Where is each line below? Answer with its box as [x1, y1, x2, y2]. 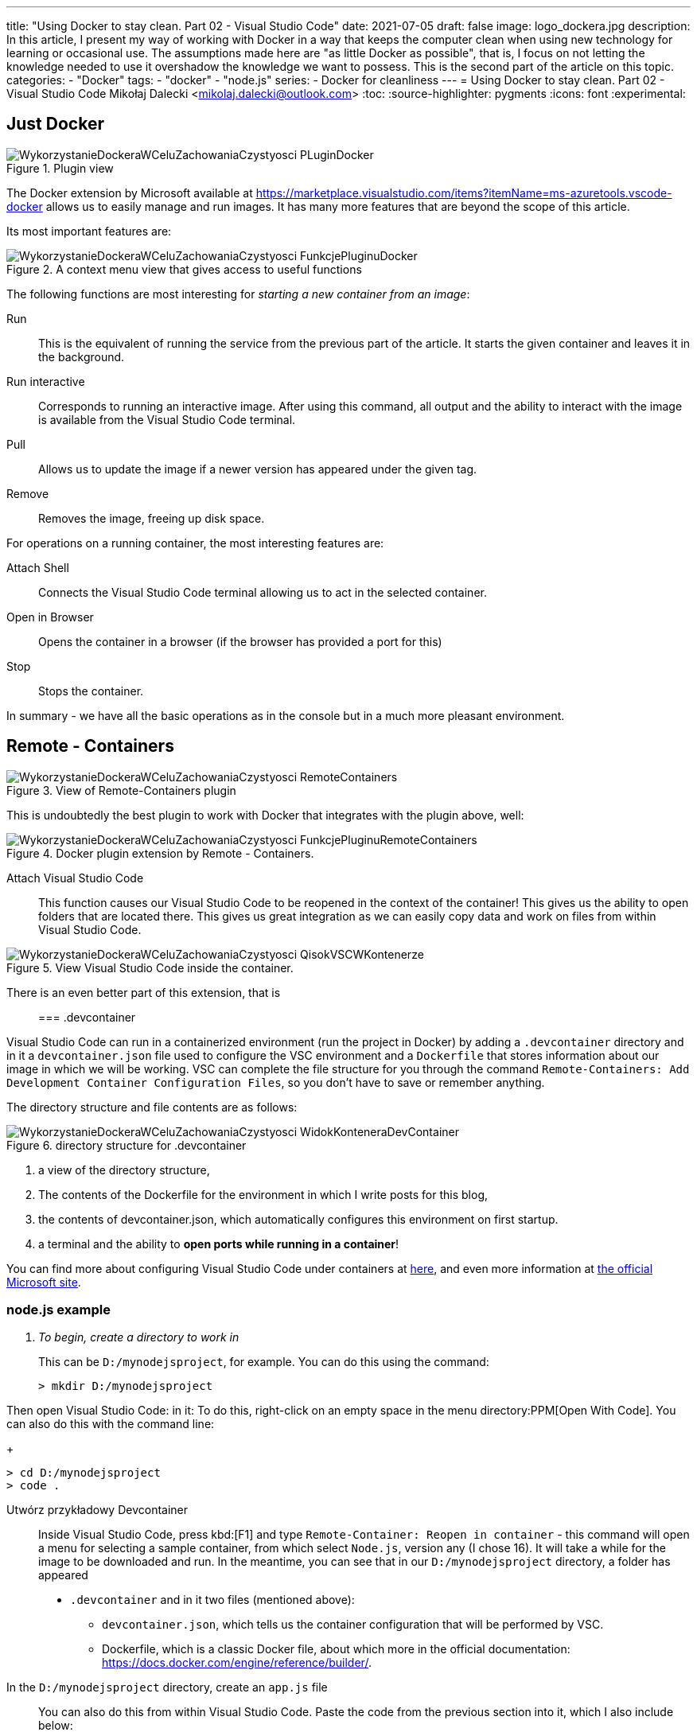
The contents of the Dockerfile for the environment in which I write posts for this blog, [38, 1187, 489, 1201]
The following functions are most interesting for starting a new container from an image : [6, 286, 470, 301]
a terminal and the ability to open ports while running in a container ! [38, 1236, 399, 1251]
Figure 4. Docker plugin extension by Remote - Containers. [6, 846, 314, 860]
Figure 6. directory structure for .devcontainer [6, 1138, 247, 1152]
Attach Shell [6, 560, 69, 574]
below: [38, 1718, 73, 1733]
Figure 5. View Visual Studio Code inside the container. [6, 960, 294, 975]
